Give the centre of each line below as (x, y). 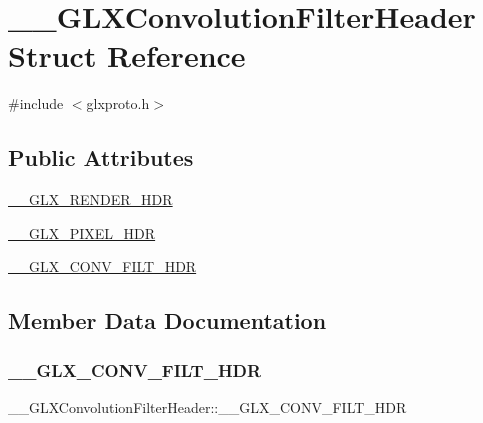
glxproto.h (118, 103)
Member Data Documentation (167, 320)
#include (36, 103)
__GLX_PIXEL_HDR (82, 232)
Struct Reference (127, 55)
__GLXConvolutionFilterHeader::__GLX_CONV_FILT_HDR (207, 406)
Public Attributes (101, 157)
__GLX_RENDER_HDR (90, 199)
